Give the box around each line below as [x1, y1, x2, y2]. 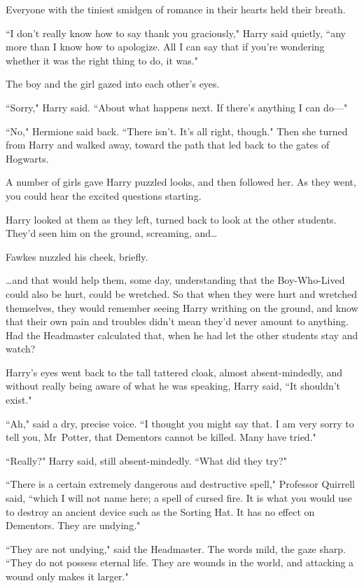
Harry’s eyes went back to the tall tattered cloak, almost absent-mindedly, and [6, 364, 343, 379]
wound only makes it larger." [6, 569, 129, 583]
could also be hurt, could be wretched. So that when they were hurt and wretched [6, 286, 357, 301]
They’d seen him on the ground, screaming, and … [6, 226, 218, 240]
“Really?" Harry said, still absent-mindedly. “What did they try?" [6, 453, 287, 467]
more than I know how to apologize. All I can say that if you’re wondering [6, 39, 325, 54]
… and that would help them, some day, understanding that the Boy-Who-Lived [6, 273, 345, 287]
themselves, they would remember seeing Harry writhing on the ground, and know [6, 300, 358, 315]
